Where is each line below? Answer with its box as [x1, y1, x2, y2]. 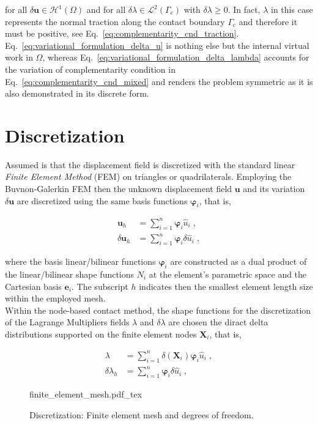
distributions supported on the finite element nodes [5, 327, 197, 340]
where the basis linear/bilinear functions [5, 255, 156, 268]
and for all [86, 3, 126, 15]
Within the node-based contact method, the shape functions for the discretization [5, 303, 311, 316]
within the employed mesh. [5, 292, 106, 305]
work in [5, 51, 33, 64]
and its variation [243, 182, 305, 195]
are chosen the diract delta [168, 316, 268, 328]
